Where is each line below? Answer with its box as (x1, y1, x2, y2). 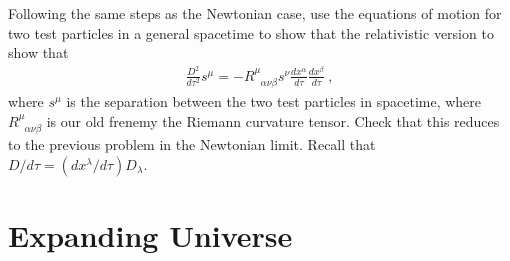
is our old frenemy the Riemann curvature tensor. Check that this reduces (46, 110, 500, 131)
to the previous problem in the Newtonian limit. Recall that (8, 134, 376, 155)
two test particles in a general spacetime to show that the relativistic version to (8, 22, 494, 43)
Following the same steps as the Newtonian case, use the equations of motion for (8, 3, 502, 23)
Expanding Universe (8, 215, 293, 256)
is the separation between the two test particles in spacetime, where (66, 91, 482, 112)
